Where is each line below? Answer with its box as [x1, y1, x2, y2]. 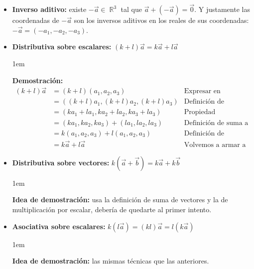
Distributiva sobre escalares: [12, 41, 112, 52]
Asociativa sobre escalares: [12, 221, 106, 231]
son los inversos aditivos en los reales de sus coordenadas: [74, 15, 249, 25]
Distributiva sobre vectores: [12, 157, 110, 167]
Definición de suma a [184, 119, 249, 127]
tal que [121, 4, 142, 14]
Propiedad [184, 109, 216, 116]
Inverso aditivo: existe [12, 4, 87, 14]
